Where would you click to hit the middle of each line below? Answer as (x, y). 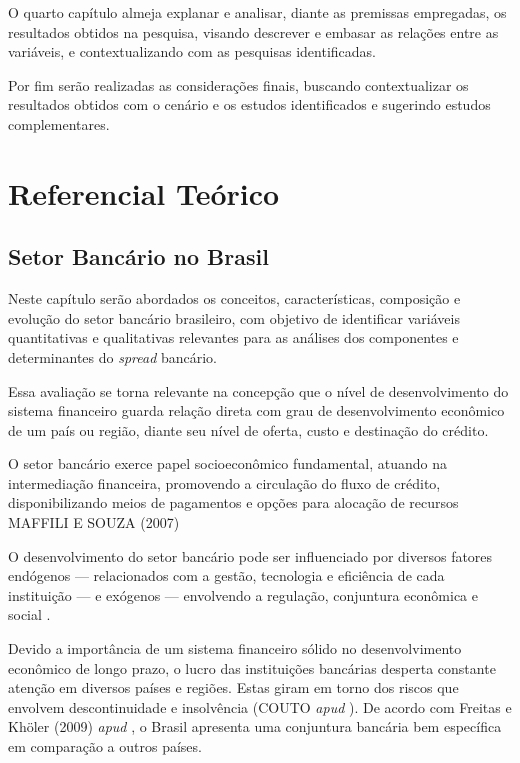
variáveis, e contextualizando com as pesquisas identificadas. (192, 51)
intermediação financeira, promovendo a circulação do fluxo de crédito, (224, 482)
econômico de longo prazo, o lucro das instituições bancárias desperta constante (252, 667)
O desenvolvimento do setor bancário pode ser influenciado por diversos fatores (250, 555)
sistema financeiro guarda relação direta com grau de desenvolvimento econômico (256, 410)
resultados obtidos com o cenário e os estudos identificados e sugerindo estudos (249, 104)
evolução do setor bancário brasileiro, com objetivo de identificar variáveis (234, 317)
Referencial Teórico (144, 192)
